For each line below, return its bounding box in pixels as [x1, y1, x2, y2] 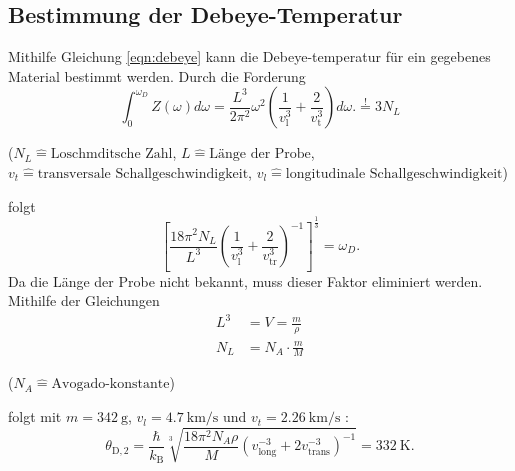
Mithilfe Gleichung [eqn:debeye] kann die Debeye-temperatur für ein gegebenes [8, 46, 491, 67]
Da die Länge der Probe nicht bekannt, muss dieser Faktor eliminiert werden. [8, 270, 483, 291]
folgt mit [8, 406, 62, 427]
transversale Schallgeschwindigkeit [37, 166, 249, 181]
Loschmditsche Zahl [50, 147, 173, 162]
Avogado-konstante [51, 377, 170, 392]
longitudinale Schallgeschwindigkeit [285, 166, 503, 181]
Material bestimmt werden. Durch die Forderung [8, 65, 306, 86]
